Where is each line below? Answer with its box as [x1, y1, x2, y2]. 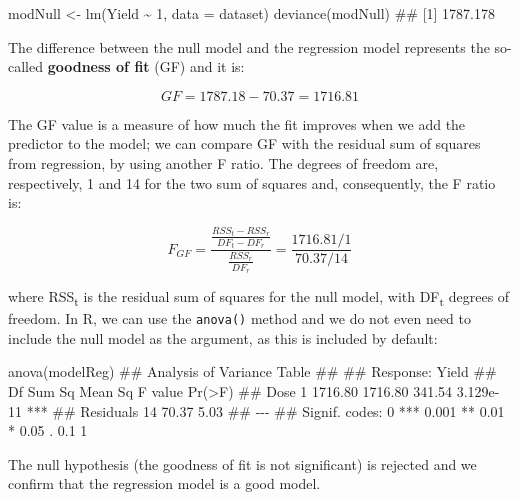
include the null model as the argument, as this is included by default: [8, 327, 438, 348]
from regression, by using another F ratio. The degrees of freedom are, [8, 152, 439, 173]
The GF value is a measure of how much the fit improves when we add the [8, 113, 466, 134]
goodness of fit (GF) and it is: [47, 56, 245, 77]
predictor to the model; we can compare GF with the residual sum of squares [8, 133, 481, 154]
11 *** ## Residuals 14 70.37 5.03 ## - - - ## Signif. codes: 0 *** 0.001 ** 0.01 [8, 400, 505, 421]
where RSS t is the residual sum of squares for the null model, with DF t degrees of [8, 286, 510, 309]
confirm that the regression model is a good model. [8, 473, 321, 494]
